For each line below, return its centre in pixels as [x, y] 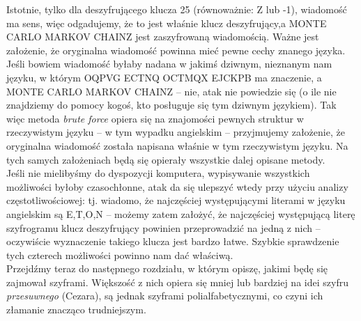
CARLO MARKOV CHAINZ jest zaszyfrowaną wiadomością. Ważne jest [163, 37]
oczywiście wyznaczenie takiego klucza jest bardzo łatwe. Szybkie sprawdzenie [173, 241]
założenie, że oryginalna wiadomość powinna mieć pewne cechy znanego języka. [176, 50]
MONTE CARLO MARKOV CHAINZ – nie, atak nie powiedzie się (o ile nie [171, 91]
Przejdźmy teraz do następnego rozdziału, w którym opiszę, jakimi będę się [167, 268]
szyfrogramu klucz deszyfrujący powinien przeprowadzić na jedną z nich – [163, 227]
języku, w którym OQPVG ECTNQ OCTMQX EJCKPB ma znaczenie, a [164, 77]
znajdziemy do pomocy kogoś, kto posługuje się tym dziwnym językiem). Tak [171, 105]
